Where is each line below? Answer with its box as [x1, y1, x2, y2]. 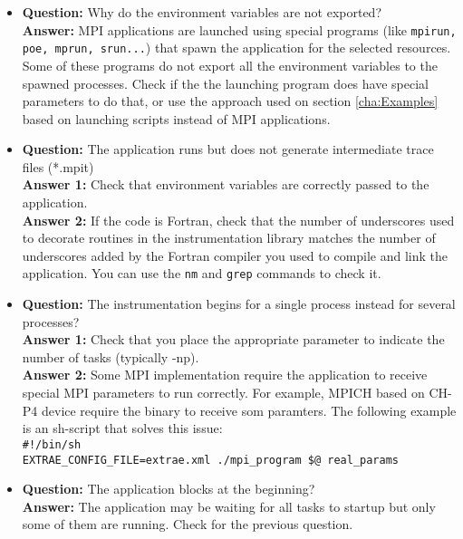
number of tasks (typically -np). [22, 347, 199, 366]
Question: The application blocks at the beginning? [22, 479, 315, 498]
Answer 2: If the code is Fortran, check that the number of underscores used [22, 210, 455, 229]
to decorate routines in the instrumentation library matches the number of [22, 228, 436, 247]
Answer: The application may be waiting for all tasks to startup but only [22, 496, 436, 515]
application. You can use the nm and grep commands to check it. [22, 264, 381, 283]
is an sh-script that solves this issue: [22, 419, 223, 438]
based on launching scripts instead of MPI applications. [22, 109, 331, 128]
